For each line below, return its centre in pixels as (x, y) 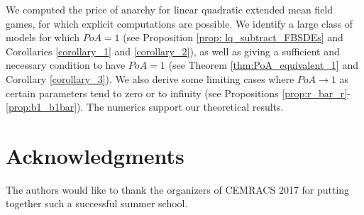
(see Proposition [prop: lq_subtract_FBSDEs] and (233, 37)
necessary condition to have (66, 65)
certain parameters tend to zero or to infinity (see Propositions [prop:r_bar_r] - (178, 93)
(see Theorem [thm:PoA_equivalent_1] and (263, 65)
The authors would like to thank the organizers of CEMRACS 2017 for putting (178, 189)
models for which (43, 37)
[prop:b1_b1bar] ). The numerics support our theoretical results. (145, 107)
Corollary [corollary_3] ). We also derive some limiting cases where (150, 78)
